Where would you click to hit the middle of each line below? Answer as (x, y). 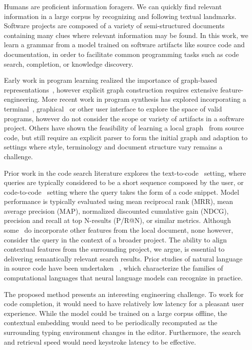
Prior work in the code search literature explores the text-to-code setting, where (125, 173)
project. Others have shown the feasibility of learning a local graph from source (124, 128)
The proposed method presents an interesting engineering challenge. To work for (124, 294)
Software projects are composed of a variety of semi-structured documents (114, 26)
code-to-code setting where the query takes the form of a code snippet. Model (122, 192)
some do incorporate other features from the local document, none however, (119, 230)
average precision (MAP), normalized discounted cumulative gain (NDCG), (116, 211)
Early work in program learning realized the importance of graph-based (111, 80)
